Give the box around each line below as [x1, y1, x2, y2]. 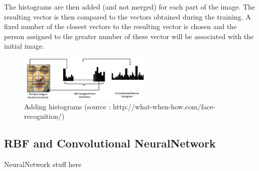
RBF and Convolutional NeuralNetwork [4, 135, 216, 151]
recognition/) [24, 111, 65, 121]
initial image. [4, 41, 45, 51]
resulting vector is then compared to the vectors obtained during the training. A [4, 11, 251, 22]
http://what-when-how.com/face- [112, 101, 216, 111]
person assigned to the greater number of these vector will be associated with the [4, 31, 254, 41]
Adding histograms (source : [24, 101, 111, 111]
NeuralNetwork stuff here [4, 159, 82, 169]
